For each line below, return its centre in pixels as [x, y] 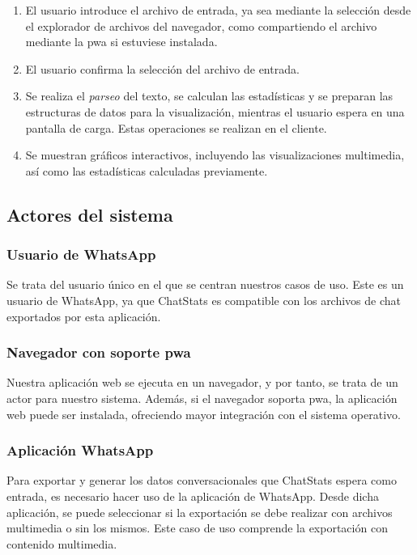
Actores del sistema [90, 214]
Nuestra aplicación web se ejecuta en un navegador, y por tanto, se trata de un [202, 382]
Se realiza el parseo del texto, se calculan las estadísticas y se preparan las [209, 96]
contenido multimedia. [62, 543]
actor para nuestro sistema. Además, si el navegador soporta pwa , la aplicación [202, 398]
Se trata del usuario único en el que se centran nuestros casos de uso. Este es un [205, 284]
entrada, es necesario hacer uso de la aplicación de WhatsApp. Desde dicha [193, 496]
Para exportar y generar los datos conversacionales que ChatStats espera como [202, 480]
